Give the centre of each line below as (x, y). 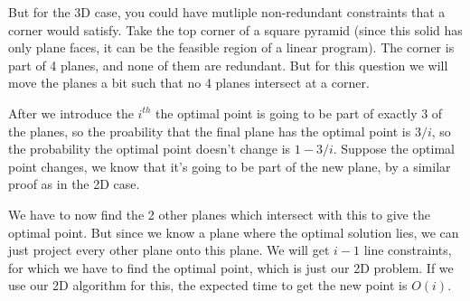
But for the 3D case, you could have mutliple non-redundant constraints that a (227, 12)
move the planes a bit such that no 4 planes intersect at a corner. (189, 83)
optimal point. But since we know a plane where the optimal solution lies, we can (234, 232)
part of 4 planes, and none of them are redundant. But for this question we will (228, 65)
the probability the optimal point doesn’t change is (150, 149)
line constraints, (408, 250)
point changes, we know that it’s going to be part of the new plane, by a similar (230, 166)
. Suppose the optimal (394, 149)
